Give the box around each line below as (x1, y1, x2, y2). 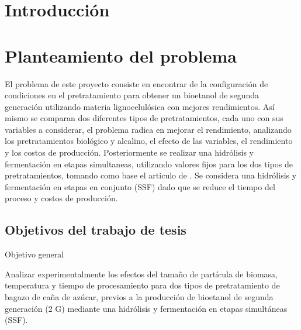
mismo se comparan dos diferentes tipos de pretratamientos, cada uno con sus (5, 112, 283, 124)
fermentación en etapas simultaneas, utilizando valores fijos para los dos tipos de (5, 157, 293, 170)
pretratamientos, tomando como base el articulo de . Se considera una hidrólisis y (5, 169, 297, 181)
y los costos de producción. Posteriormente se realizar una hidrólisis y (5, 146, 254, 159)
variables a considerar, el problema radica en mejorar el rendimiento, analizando (5, 123, 292, 135)
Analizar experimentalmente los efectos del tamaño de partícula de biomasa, (5, 267, 278, 280)
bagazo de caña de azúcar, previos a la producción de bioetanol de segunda (5, 291, 274, 303)
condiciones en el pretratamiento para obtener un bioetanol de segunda (5, 89, 260, 101)
